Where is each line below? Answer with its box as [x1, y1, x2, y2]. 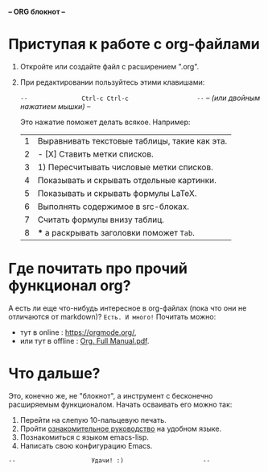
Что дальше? [8, 365, 101, 382]
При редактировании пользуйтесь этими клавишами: [19, 77, 205, 87]
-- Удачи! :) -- [8, 456, 211, 465]
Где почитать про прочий [8, 260, 188, 278]
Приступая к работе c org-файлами [8, 36, 260, 53]
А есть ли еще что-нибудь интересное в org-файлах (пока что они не [8, 303, 247, 313]
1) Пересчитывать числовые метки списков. [37, 161, 213, 173]
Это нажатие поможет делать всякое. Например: [19, 117, 191, 127]
